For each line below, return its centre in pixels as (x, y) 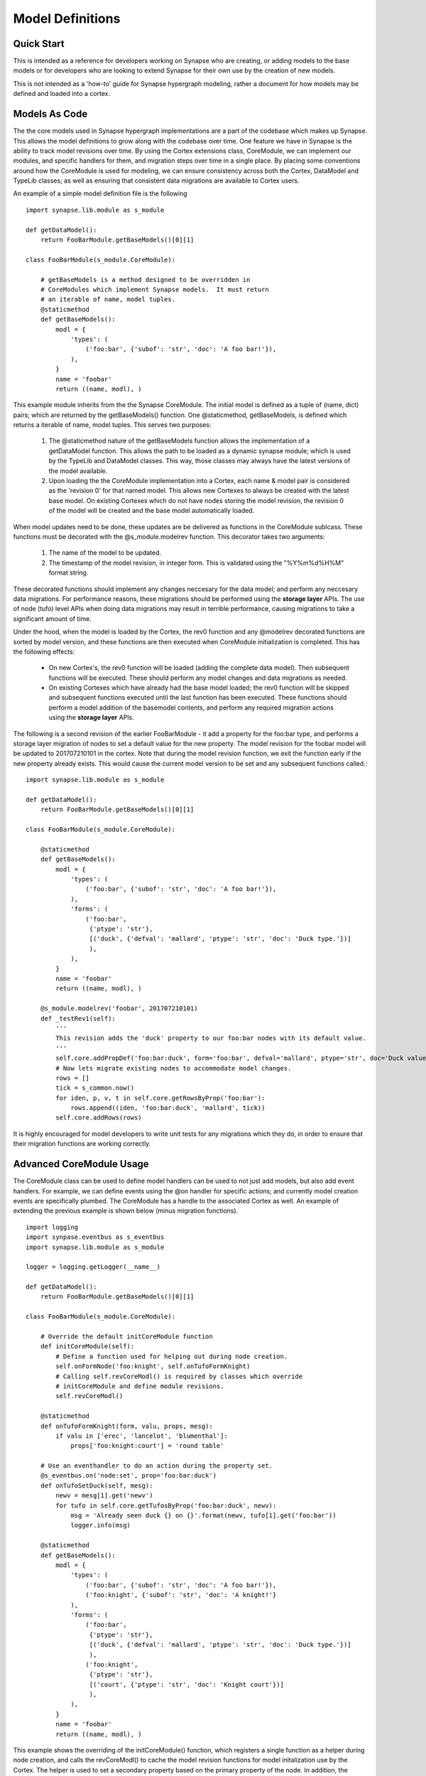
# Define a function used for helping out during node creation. (172, 1356)
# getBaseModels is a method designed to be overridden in (145, 280)
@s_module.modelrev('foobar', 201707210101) (119, 1008)
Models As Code (50, 114)
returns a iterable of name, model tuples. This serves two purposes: (113, 425)
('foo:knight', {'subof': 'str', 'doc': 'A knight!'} (181, 1595)
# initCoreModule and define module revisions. (140, 1386)
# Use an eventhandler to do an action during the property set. (157, 1466)
